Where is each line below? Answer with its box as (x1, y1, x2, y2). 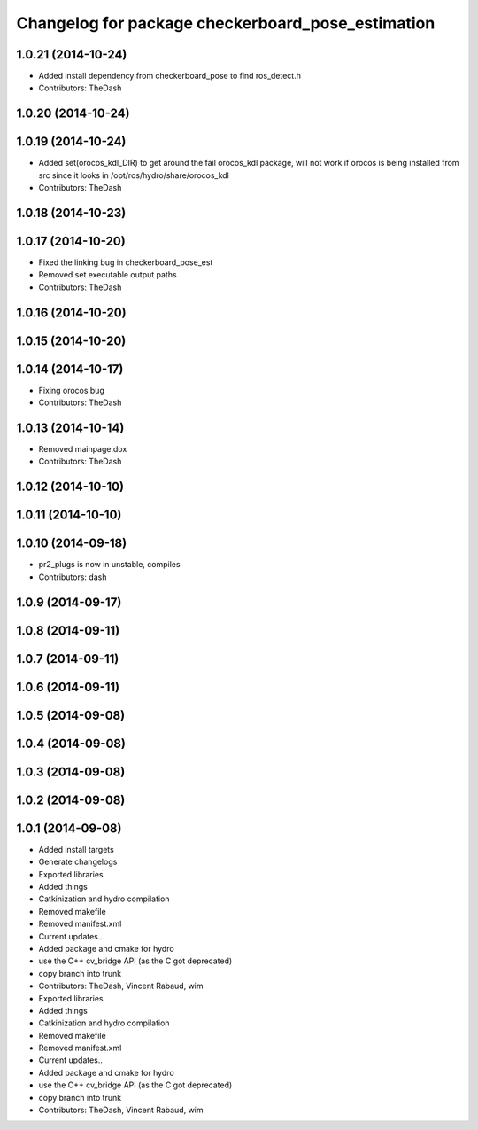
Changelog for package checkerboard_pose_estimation (16, 13, 436, 33)
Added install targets (38, 844, 114, 854)
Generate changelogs (38, 856, 118, 868)
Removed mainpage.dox (38, 444, 127, 455)
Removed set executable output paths (38, 269, 177, 280)
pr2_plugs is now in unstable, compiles (38, 559, 181, 570)
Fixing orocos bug (38, 385, 105, 395)
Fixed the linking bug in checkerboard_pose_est (38, 257, 213, 268)
